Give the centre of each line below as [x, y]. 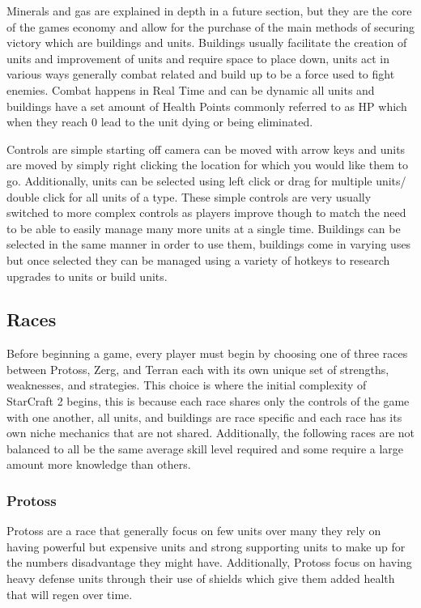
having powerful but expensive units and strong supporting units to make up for [206, 546]
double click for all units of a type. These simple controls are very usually [189, 196]
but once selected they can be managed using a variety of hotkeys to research [198, 259]
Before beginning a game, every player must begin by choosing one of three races [207, 353]
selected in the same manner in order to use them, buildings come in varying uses [209, 244]
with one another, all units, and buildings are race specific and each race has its [204, 417]
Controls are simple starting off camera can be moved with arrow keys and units [206, 149]
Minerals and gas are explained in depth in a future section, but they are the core [209, 11]
